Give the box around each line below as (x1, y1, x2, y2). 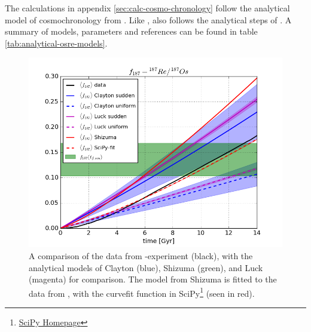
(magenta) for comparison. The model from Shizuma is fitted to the (29, 273, 277, 285)
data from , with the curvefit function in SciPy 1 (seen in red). (29, 285, 255, 299)
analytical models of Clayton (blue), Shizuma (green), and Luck (29, 261, 263, 273)
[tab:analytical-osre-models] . (5, 36, 108, 49)
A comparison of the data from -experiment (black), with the (29, 249, 253, 262)
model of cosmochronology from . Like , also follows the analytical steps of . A (5, 13, 292, 26)
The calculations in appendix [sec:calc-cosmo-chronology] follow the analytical (5, 2, 290, 14)
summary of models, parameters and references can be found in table (5, 25, 258, 38)
